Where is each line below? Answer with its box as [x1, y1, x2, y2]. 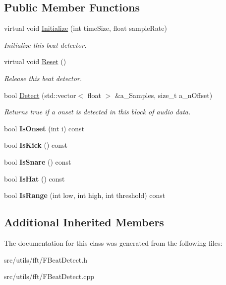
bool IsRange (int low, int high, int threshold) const [4, 190, 166, 200]
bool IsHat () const [4, 173, 65, 184]
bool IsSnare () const [4, 156, 71, 167]
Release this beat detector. [4, 73, 82, 83]
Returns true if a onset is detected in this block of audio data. [4, 106, 191, 117]
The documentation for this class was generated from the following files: [4, 237, 223, 248]
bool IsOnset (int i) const [4, 123, 85, 133]
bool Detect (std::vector [4, 90, 76, 100]
